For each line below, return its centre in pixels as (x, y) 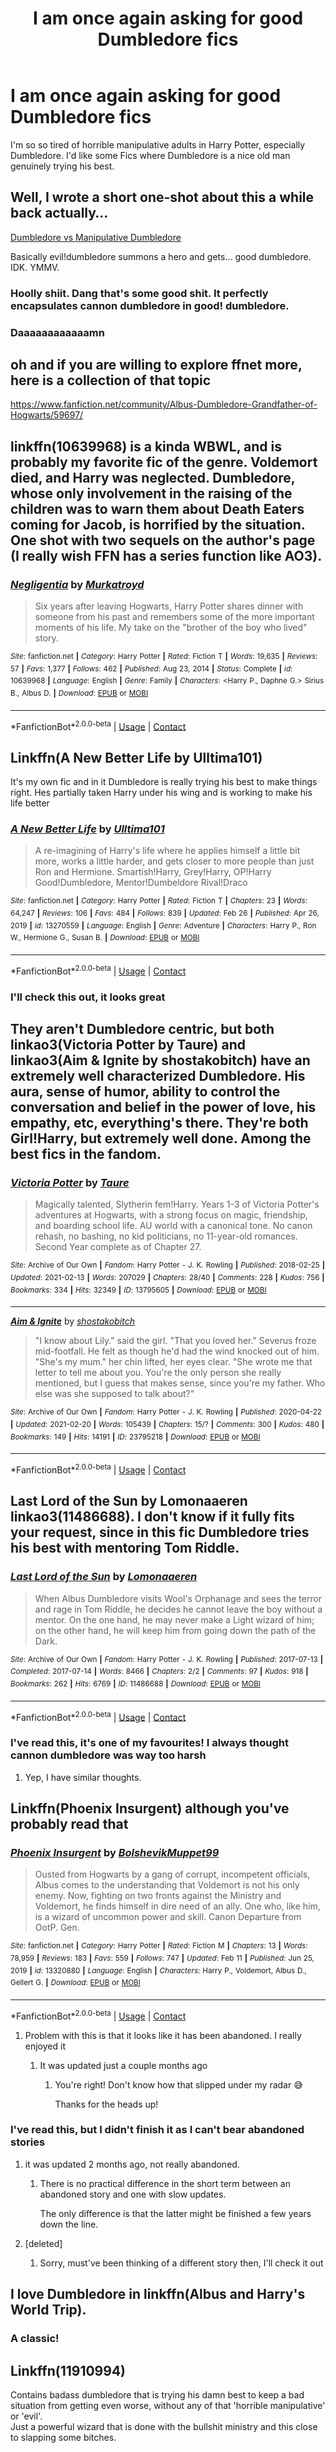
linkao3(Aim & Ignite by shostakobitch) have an (160, 1060)
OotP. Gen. (57, 1928)
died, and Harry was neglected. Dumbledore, (153, 477)
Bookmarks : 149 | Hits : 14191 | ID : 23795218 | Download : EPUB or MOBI (135, 1437)
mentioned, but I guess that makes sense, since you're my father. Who (180, 1383)
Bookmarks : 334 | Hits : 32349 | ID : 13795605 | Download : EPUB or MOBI (138, 1290)
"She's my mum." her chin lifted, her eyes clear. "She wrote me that (173, 1362)
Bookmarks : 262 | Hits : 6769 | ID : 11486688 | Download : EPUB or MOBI (135, 1683)
